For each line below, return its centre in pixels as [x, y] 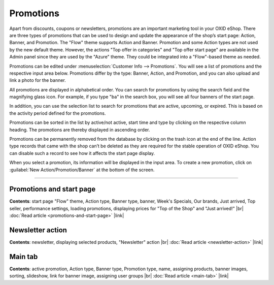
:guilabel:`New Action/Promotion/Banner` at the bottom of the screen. [82, 170]
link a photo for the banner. [38, 80]
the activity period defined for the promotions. [58, 113]
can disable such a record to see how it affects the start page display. [82, 153]
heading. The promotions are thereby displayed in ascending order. [80, 130]
